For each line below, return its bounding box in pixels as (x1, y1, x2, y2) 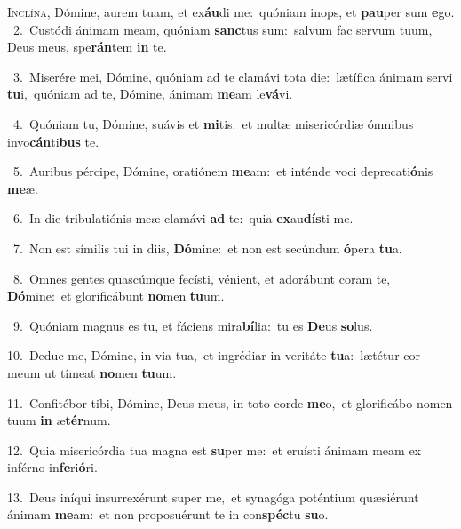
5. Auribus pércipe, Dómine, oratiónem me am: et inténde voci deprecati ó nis (12, 162, 433, 180)
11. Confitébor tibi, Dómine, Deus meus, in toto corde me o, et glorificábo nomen (7, 393, 453, 412)
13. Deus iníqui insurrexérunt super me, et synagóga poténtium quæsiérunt (7, 487, 419, 506)
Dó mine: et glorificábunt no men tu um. (7, 286, 225, 305)
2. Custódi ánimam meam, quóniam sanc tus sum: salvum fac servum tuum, (12, 20, 433, 38)
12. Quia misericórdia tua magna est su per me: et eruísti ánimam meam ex (7, 440, 422, 459)
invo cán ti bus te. (7, 132, 99, 150)
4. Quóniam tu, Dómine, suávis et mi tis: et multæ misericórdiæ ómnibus (12, 114, 414, 132)
